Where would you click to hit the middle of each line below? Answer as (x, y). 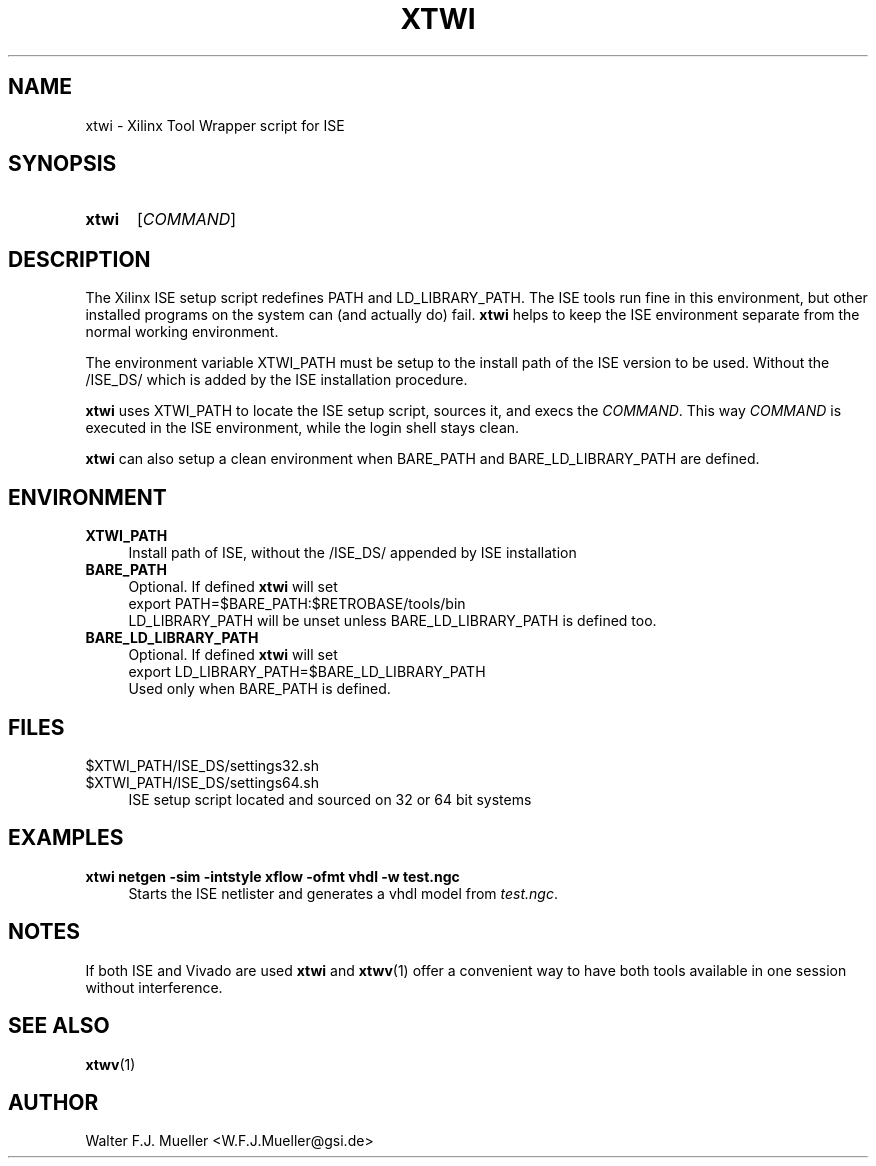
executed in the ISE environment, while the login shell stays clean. (302, 428)
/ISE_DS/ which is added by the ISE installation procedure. (276, 380)
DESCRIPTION (79, 259)
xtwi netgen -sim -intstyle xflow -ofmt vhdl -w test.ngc (272, 876)
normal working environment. (182, 332)
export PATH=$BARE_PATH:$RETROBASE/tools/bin (297, 604)
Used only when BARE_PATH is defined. (259, 689)
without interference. (154, 987)
